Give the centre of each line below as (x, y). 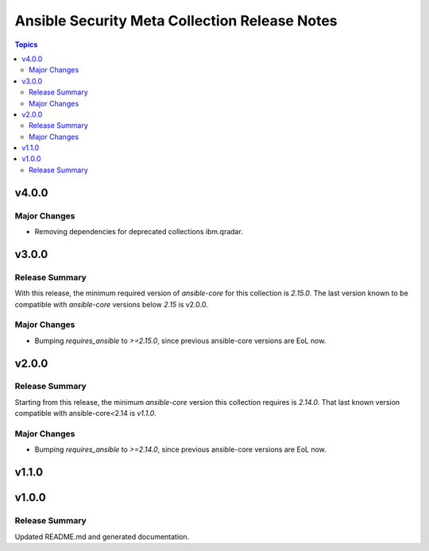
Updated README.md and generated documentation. (102, 537)
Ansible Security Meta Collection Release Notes (176, 21)
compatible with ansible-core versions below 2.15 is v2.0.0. (111, 304)
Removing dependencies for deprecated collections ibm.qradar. (139, 231)
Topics (26, 44)
